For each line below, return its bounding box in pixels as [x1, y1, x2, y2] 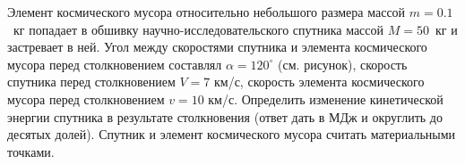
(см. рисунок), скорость [278, 54, 408, 73]
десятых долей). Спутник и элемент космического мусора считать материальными [7, 125, 456, 143]
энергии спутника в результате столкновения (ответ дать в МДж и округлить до [7, 107, 443, 126]
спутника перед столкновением [7, 72, 176, 91]
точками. [7, 142, 55, 160]
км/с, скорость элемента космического [213, 72, 425, 91]
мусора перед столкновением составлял [7, 54, 222, 73]
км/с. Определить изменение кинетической [208, 89, 443, 108]
